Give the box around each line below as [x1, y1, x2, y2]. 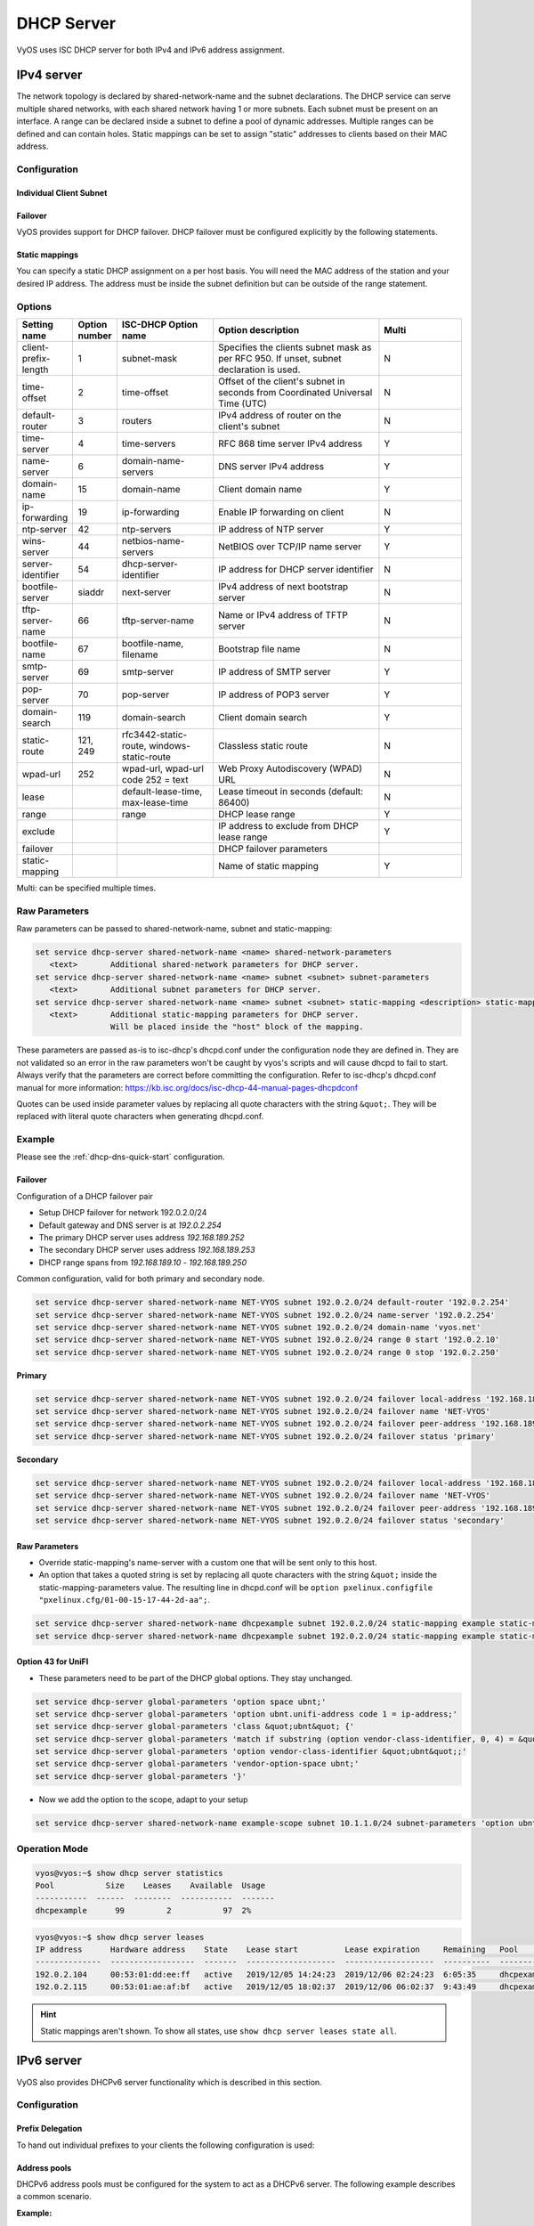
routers [121, 414, 152, 427]
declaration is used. [218, 363, 301, 376]
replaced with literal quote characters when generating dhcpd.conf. [16, 1111, 264, 1122]
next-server [121, 586, 172, 598]
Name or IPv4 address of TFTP [218, 608, 349, 621]
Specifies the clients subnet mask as [218, 341, 372, 353]
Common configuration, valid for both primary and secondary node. [16, 1273, 265, 1284]
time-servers [121, 437, 176, 450]
